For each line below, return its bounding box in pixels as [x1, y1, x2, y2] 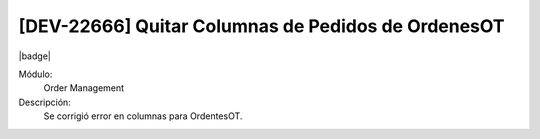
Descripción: [18, 96, 72, 108]
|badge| [18, 50, 52, 62]
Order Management [43, 82, 125, 94]
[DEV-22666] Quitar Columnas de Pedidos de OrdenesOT [18, 15, 505, 37]
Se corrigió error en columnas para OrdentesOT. [43, 110, 243, 122]
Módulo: [18, 68, 53, 80]
